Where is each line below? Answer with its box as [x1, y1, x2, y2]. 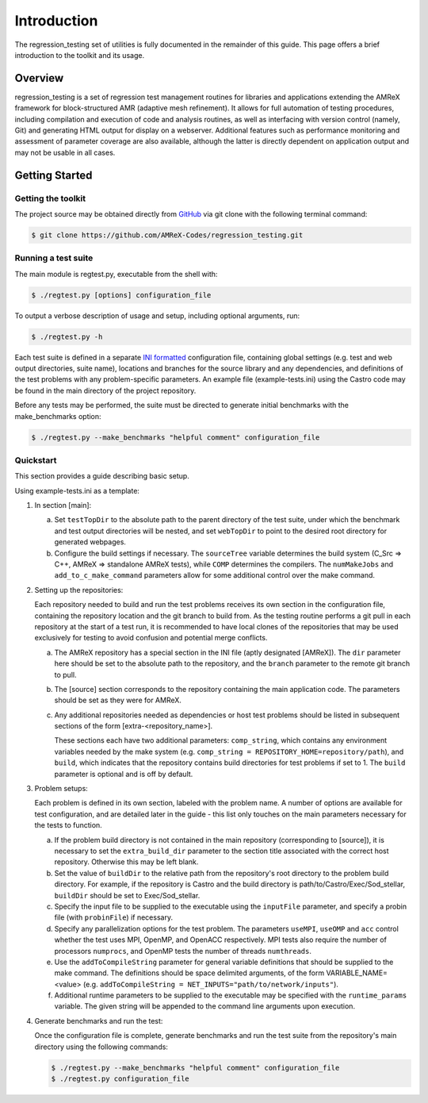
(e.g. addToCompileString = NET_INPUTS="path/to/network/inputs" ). [82, 979, 338, 989]
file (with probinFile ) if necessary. [54, 913, 174, 922]
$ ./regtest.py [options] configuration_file [31, 290, 212, 299]
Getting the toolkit [14, 193, 86, 204]
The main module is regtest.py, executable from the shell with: [14, 269, 218, 279]
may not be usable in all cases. [14, 148, 116, 157]
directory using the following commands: [34, 1042, 168, 1051]
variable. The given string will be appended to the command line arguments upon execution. [54, 1001, 356, 1011]
